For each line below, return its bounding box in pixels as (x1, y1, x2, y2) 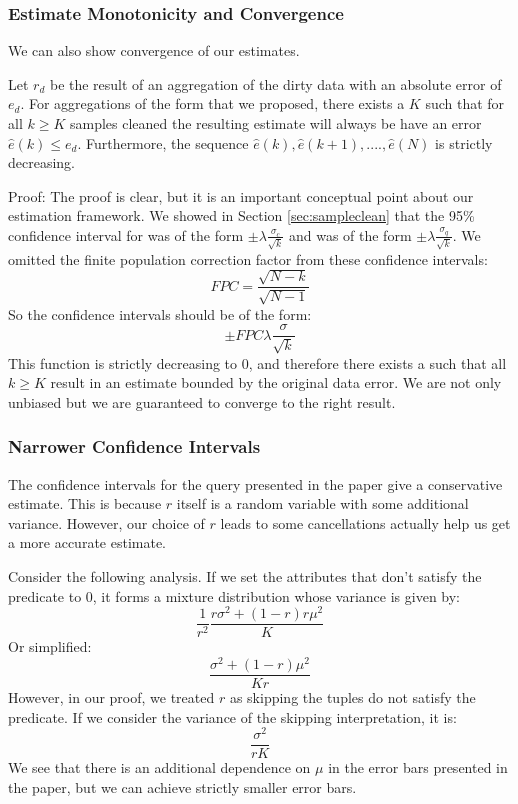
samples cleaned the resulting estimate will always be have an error (69, 113, 482, 133)
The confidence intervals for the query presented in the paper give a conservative (8, 473, 503, 494)
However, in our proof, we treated (8, 686, 215, 707)
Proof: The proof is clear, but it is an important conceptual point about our (8, 185, 474, 206)
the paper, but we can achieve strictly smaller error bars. (8, 776, 357, 797)
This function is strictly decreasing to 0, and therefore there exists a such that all (8, 352, 507, 373)
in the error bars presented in (328, 757, 508, 778)
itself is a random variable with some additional (176, 493, 469, 514)
